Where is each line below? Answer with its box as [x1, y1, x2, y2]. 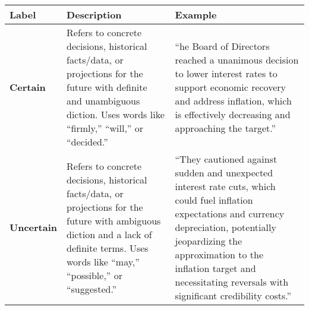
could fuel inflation [175, 193, 253, 207]
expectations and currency [175, 207, 285, 220]
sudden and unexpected [175, 166, 273, 179]
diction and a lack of [67, 227, 152, 241]
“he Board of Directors [175, 39, 270, 53]
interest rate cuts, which [175, 179, 276, 193]
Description [67, 8, 122, 21]
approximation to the [175, 248, 264, 261]
